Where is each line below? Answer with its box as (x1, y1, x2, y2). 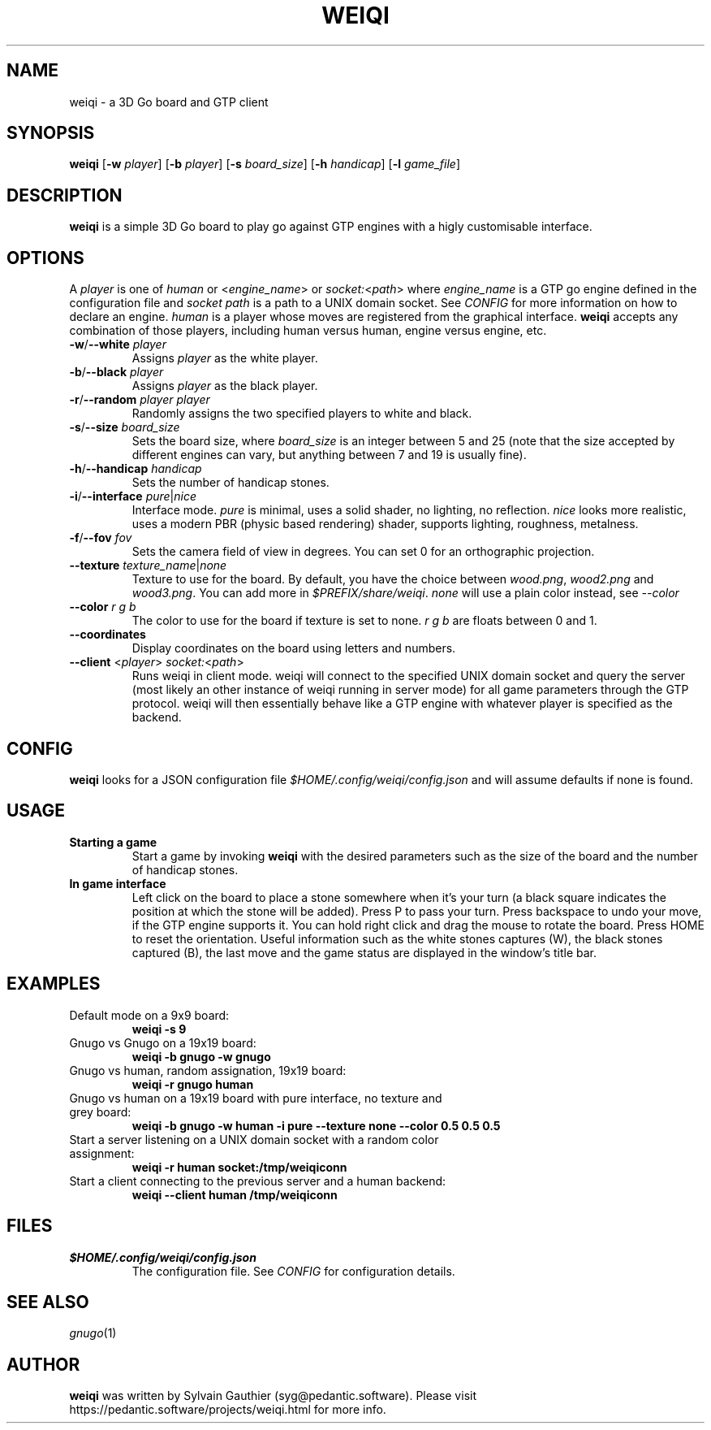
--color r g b (69, 600, 136, 614)
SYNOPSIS (6, 123, 95, 144)
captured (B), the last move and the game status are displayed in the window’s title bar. (131, 945, 597, 960)
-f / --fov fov (69, 531, 132, 545)
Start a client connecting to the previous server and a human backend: (69, 1173, 446, 1188)
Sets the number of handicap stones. (131, 475, 330, 490)
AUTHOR (6, 1354, 80, 1375)
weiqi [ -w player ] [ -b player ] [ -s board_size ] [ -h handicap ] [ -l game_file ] (69, 157, 460, 171)
